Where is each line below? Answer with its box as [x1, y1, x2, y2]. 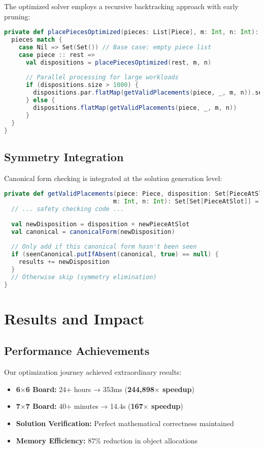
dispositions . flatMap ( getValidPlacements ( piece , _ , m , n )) [33, 104, 237, 111]
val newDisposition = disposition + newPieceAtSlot [11, 220, 190, 228]
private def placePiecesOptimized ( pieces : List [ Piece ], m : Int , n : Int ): [4, 28, 259, 36]
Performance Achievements [4, 343, 150, 358]
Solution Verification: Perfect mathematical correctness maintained [16, 417, 234, 428]
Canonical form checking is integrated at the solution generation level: [4, 172, 222, 183]
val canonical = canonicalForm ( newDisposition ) [11, 228, 175, 235]
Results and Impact [4, 308, 144, 328]
